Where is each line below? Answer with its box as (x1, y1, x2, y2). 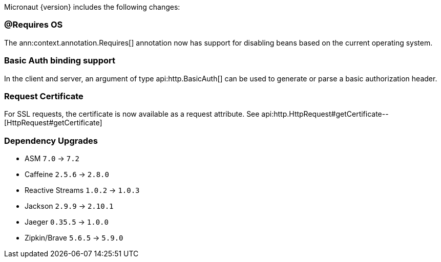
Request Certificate (4, 91, 83, 101)
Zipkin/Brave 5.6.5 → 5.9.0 (25, 233, 123, 242)
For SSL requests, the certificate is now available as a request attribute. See (4, 110, 260, 119)
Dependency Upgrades (4, 135, 98, 146)
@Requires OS (4, 19, 63, 30)
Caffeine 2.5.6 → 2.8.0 (25, 170, 109, 179)
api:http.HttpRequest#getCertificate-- (261, 110, 389, 119)
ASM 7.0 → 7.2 (25, 154, 80, 163)
